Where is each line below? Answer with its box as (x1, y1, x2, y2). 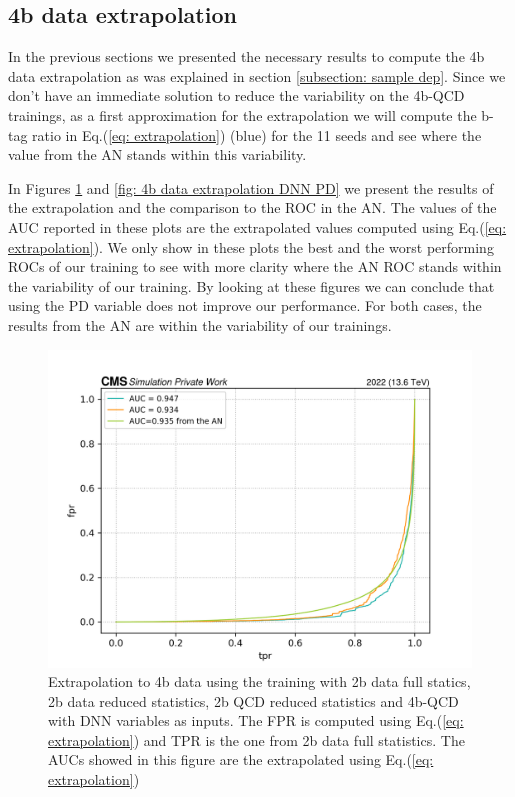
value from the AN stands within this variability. (8, 144, 307, 165)
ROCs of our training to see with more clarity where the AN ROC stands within (8, 256, 502, 277)
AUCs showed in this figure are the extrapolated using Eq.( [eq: (48, 749, 434, 770)
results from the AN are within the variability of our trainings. (8, 314, 392, 335)
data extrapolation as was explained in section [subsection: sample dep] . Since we (8, 65, 506, 86)
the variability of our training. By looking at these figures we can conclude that (8, 275, 495, 296)
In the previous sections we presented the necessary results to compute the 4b (8, 46, 485, 67)
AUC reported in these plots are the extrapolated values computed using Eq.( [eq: (8, 216, 507, 237)
